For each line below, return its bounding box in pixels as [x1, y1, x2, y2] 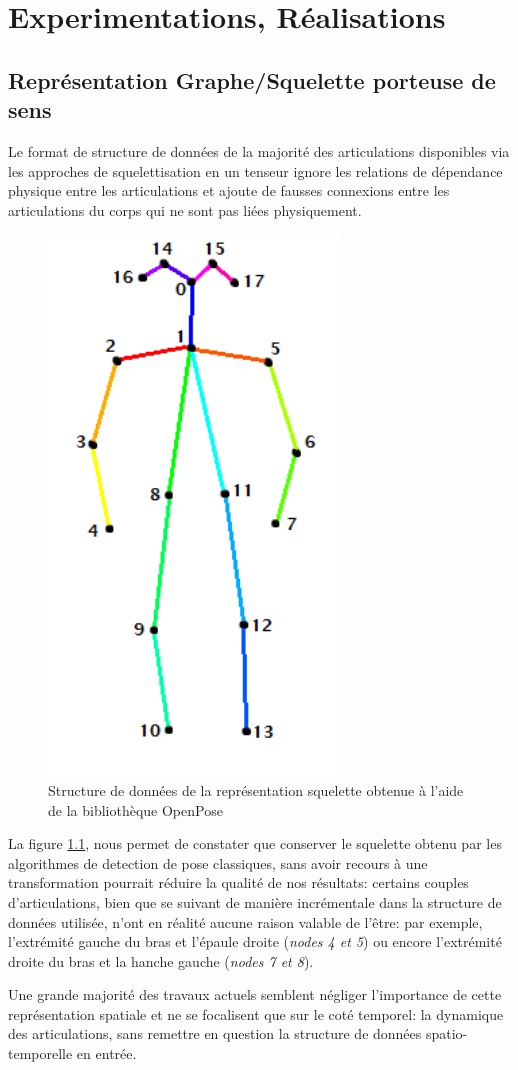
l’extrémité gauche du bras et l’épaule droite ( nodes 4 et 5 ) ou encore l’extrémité [8, 931, 502, 952]
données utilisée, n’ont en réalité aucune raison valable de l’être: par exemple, [8, 911, 483, 932]
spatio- [425, 1023, 468, 1044]
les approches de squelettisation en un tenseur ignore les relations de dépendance [8, 160, 503, 181]
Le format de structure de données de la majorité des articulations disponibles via [8, 140, 510, 161]
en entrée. [76, 1043, 137, 1064]
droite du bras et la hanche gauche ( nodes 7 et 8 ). [8, 950, 314, 971]
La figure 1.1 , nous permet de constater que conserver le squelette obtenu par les [8, 833, 502, 854]
